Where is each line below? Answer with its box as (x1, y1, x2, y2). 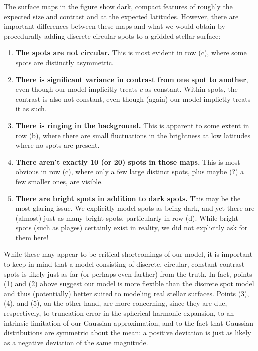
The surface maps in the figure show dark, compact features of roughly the (4, 1, 233, 11)
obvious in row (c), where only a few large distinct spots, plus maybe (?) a (15, 166, 244, 177)
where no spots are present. (15, 140, 100, 150)
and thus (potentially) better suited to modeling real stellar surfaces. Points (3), (4, 288, 249, 298)
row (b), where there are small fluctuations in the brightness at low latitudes (15, 130, 250, 140)
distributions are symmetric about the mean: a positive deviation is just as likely (4, 327, 251, 338)
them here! (15, 232, 49, 242)
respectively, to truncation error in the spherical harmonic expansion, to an (4, 308, 234, 318)
